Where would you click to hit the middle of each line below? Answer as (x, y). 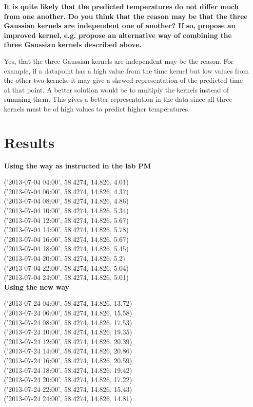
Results (29, 142)
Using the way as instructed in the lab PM (78, 165)
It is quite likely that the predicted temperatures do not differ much (121, 6)
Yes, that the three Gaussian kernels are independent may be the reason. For (119, 61)
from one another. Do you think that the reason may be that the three (126, 16)
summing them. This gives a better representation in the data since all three (118, 99)
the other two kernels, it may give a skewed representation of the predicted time (123, 80)
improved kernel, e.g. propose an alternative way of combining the (118, 35)
